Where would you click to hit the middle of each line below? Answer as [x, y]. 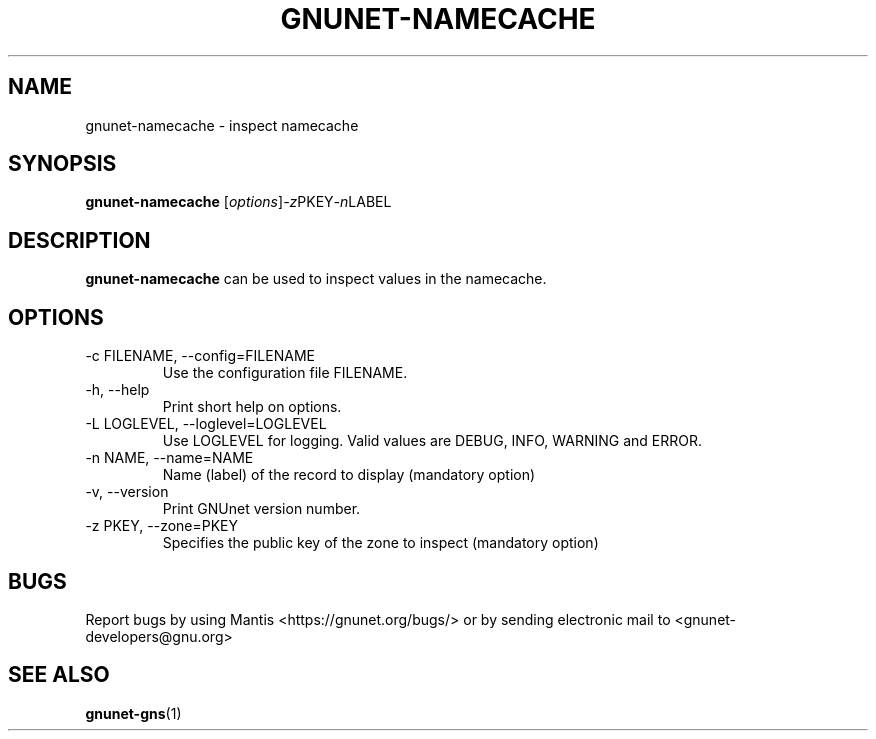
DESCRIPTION [79, 240]
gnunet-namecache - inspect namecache [222, 125]
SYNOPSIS [62, 164]
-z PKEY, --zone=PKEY [162, 526]
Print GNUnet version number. [261, 509]
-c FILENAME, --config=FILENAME [200, 356]
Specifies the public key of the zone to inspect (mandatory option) [380, 543]
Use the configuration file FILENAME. [285, 373]
